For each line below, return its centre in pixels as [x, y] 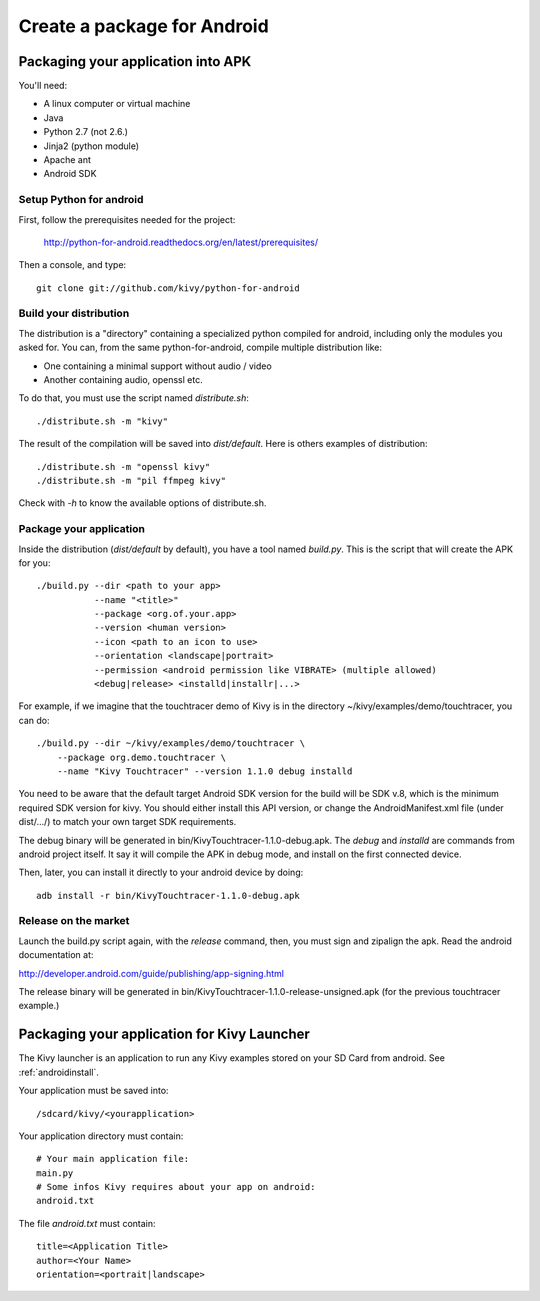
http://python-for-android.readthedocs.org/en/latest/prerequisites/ [181, 242]
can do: [34, 720]
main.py [55, 1173]
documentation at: [56, 955]
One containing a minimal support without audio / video [157, 366]
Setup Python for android [81, 200]
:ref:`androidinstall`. [58, 1072]
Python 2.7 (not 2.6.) [86, 132]
